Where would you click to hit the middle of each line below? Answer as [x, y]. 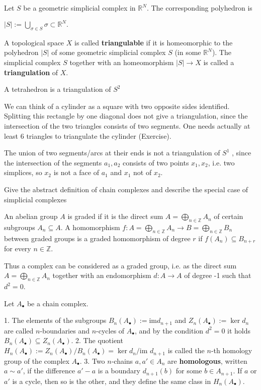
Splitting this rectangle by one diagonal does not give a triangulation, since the [126, 116]
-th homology [232, 350]
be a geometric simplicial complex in [79, 8]
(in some [188, 52]
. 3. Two [92, 360]
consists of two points [156, 162]
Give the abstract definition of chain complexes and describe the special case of [126, 189]
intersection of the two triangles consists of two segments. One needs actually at [127, 126]
